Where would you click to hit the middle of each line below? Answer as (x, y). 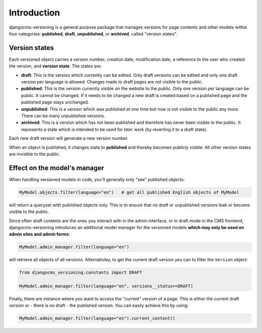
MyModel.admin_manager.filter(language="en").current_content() (97, 318)
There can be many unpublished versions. (63, 116)
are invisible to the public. (35, 154)
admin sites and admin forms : (40, 234)
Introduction (34, 13)
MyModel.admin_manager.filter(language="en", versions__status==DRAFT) (106, 286)
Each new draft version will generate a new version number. (69, 138)
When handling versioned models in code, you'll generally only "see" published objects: (97, 179)
